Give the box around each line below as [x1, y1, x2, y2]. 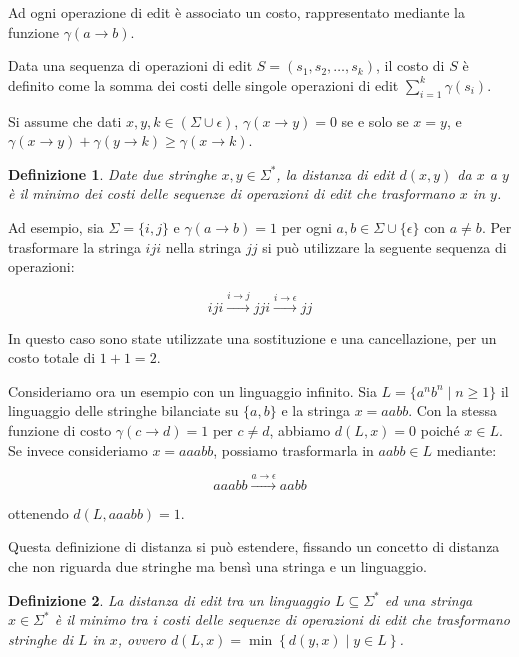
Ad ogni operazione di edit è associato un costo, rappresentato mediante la [8, 2, 465, 22]
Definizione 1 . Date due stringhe [8, 163, 217, 184]
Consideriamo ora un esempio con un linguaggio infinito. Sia [8, 380, 377, 401]
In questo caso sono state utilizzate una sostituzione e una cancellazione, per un [8, 327, 497, 348]
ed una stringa [384, 589, 473, 610]
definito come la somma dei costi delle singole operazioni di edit [8, 74, 399, 95]
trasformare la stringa [8, 236, 141, 257]
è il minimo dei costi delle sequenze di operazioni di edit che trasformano [8, 183, 455, 204]
